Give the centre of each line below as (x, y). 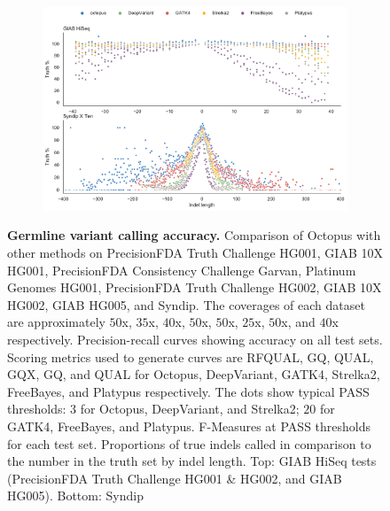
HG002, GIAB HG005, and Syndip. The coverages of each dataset (186, 304)
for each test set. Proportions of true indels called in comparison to (189, 443)
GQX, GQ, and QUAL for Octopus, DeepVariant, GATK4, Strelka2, (194, 374)
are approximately (56, 322)
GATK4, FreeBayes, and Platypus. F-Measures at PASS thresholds (189, 426)
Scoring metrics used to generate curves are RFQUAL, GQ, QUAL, (191, 356)
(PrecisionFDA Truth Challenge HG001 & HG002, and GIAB (175, 478)
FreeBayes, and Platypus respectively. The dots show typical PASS (188, 391)
